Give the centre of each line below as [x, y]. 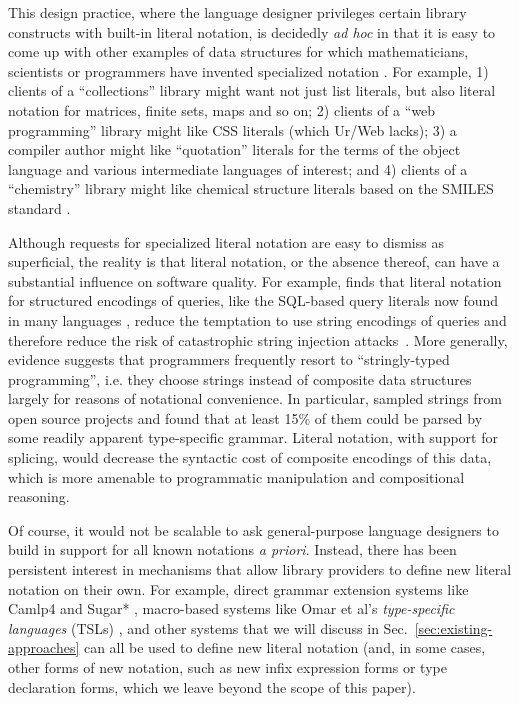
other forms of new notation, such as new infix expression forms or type [227, 667]
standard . [39, 207]
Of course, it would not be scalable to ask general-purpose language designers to [253, 529]
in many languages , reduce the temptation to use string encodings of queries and [257, 319]
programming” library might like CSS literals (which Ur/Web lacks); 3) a [232, 129]
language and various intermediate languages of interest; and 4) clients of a [238, 168]
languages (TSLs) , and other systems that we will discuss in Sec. [208, 627]
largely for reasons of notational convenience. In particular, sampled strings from [255, 398]
